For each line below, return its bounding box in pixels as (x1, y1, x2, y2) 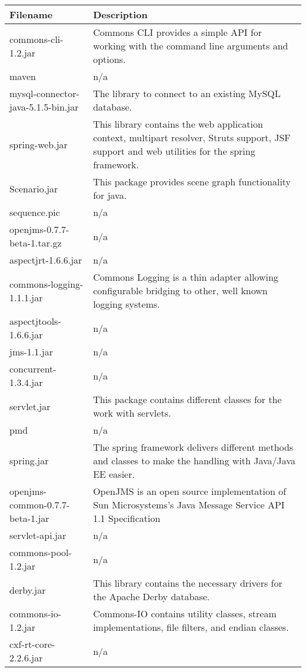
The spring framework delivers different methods (93, 440, 294, 454)
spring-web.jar (9, 137, 68, 151)
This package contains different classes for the (93, 392, 282, 406)
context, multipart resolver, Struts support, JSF (93, 131, 291, 144)
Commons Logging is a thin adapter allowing (93, 270, 278, 284)
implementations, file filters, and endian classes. (93, 620, 289, 634)
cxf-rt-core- (9, 637, 55, 651)
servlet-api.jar (9, 528, 66, 542)
